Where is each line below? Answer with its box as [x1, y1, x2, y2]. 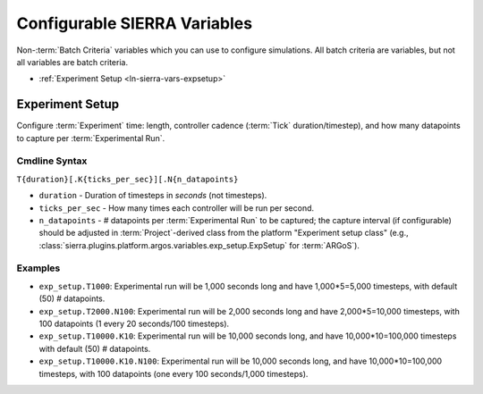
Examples [16, 262, 61, 274]
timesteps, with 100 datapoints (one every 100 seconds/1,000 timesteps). [38, 368, 309, 379]
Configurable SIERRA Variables [16, 13, 253, 33]
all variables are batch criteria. [16, 56, 129, 67]
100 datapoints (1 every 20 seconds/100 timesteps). [38, 318, 230, 330]
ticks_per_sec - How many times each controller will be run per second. [38, 202, 315, 214]
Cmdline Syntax [16, 155, 88, 167]
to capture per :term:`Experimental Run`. [16, 132, 165, 143]
